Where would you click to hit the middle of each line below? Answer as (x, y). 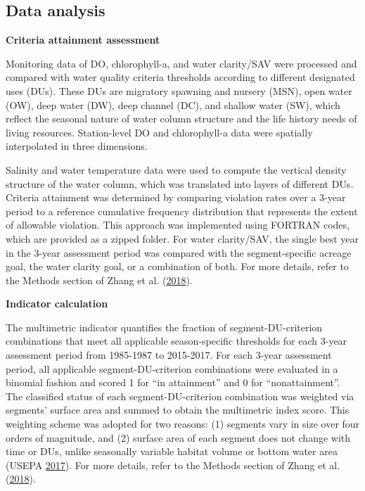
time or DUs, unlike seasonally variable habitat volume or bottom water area (172, 451)
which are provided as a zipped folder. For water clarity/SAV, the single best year (182, 238)
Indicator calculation (57, 304)
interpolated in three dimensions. (77, 146)
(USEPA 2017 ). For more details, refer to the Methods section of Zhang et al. (173, 465)
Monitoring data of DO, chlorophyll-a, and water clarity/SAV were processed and (181, 63)
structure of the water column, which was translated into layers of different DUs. (180, 183)
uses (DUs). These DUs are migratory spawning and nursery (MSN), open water (179, 90)
